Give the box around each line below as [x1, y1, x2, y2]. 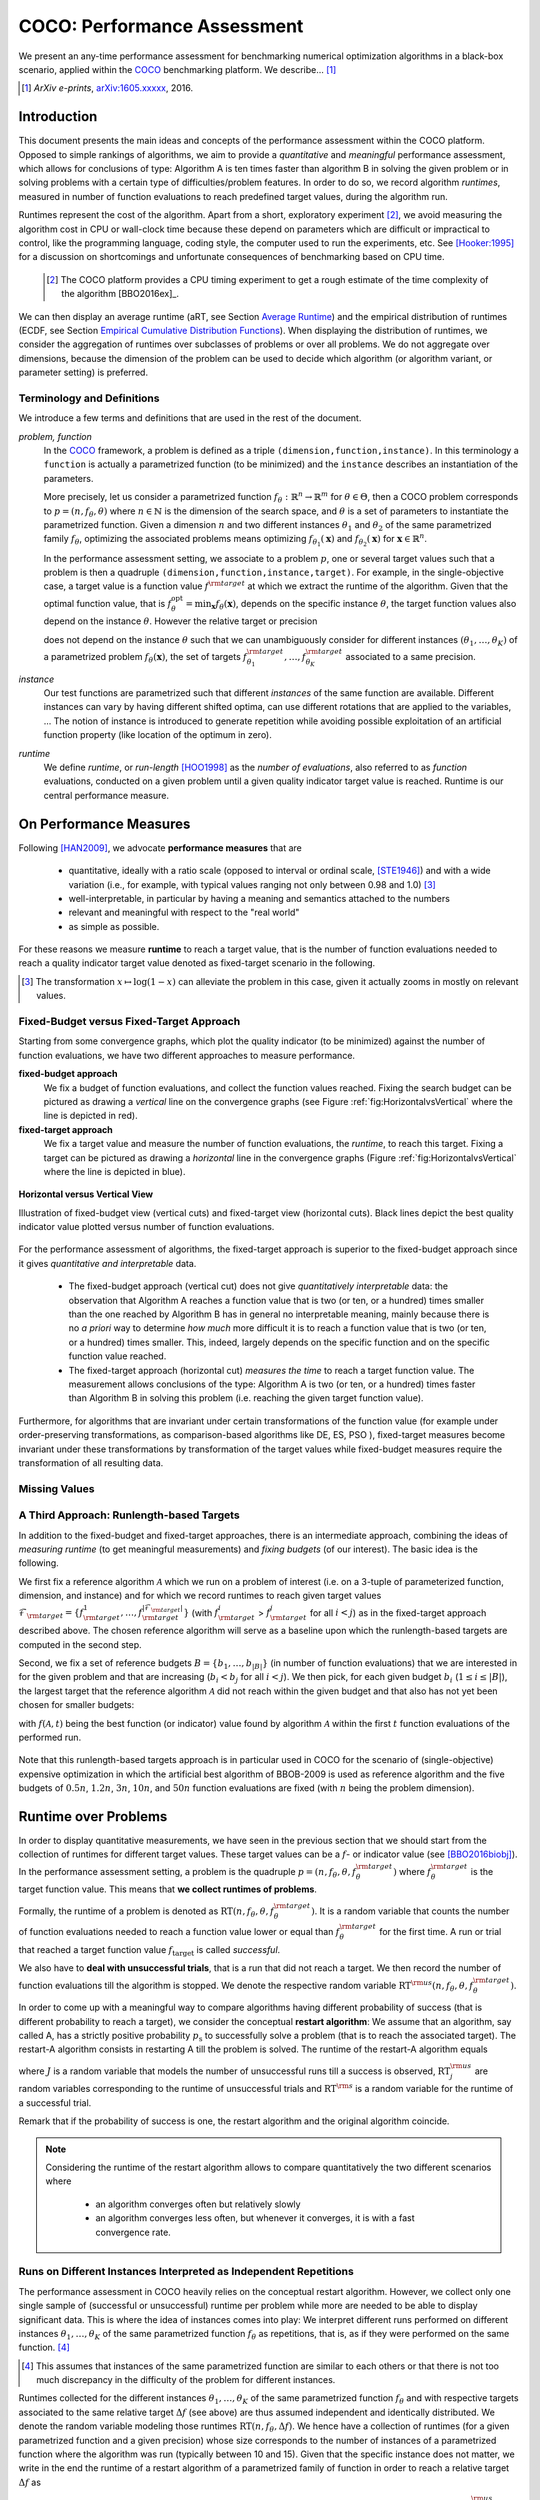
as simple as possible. [68, 920, 160, 932]
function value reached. [68, 1350, 167, 1362]
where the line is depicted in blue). [43, 1165, 186, 1177]
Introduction [18, 108, 98, 125]
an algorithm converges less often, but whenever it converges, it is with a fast [95, 2212, 415, 2224]
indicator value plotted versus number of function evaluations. [18, 1221, 275, 1233]
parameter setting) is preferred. [18, 366, 149, 379]
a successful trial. [18, 2096, 92, 2109]
